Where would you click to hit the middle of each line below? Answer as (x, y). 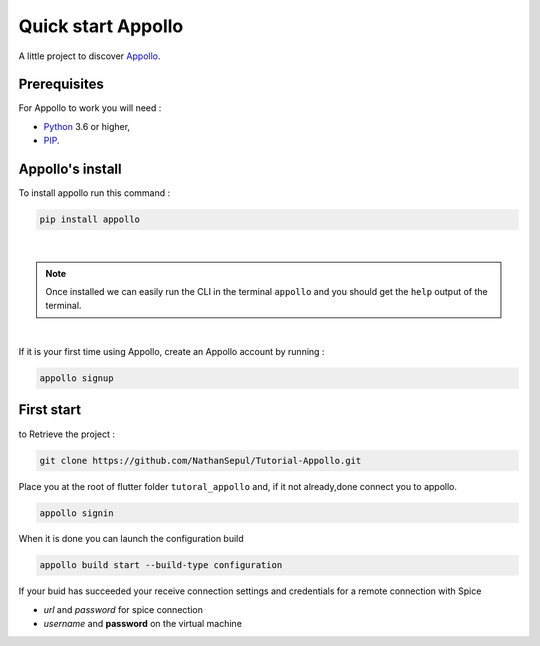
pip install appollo (89, 219)
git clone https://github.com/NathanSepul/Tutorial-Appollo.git (200, 460)
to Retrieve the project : (66, 434)
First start (50, 410)
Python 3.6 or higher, (86, 126)
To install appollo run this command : (94, 193)
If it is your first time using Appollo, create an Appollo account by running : (171, 352)
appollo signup (76, 378)
